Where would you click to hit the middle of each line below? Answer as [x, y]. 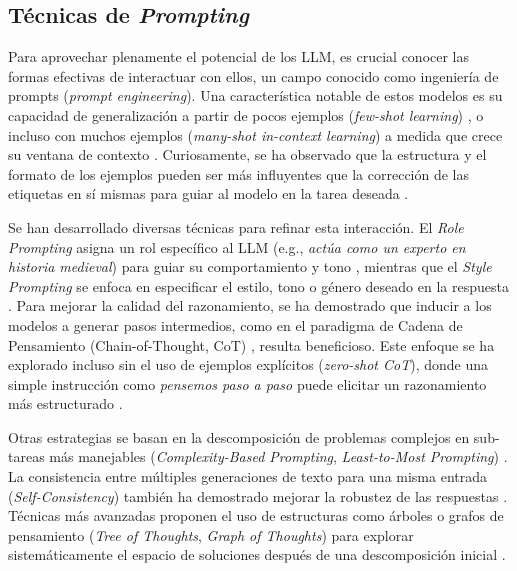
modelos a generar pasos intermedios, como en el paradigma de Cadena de [235, 324]
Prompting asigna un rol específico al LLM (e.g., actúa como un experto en [237, 246]
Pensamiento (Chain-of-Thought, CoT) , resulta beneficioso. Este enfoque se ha [251, 344]
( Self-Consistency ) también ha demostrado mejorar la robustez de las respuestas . [258, 495]
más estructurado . [65, 403]
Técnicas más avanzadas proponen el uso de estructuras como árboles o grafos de [256, 515]
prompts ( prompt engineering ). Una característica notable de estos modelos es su [255, 95]
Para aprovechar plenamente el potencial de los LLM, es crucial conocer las [239, 56]
